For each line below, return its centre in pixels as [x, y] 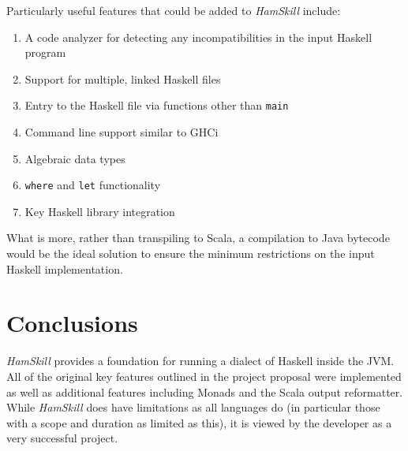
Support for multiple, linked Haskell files [123, 78]
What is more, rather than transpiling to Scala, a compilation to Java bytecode [198, 238]
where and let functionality [93, 185]
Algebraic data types [75, 158]
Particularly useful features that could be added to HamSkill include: [174, 10]
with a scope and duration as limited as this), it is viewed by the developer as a [199, 422]
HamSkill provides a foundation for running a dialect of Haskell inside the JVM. [200, 361]
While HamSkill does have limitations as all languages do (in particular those [193, 407]
